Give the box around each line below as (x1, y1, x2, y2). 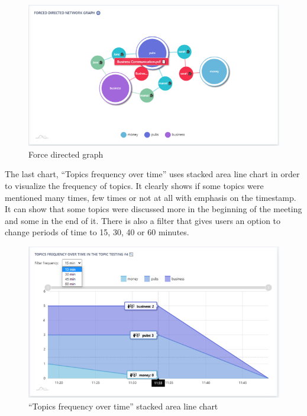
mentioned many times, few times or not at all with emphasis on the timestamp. (5, 191, 296, 203)
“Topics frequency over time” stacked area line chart (28, 399, 218, 412)
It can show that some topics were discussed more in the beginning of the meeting (5, 203, 302, 215)
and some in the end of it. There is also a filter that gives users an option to (5, 214, 281, 226)
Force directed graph (28, 148, 104, 160)
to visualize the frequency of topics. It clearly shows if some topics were (5, 179, 264, 191)
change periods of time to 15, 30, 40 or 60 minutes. (5, 226, 189, 238)
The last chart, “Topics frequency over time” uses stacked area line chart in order (5, 168, 300, 180)
